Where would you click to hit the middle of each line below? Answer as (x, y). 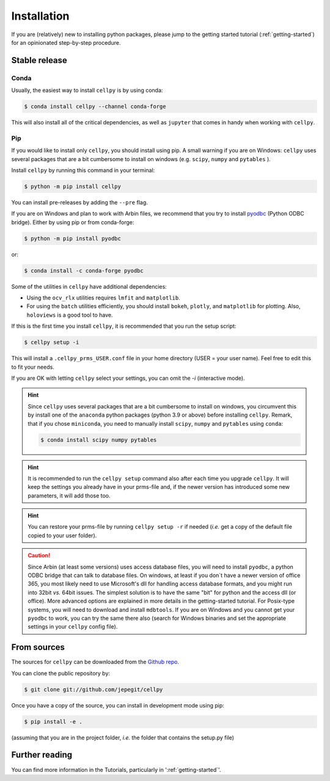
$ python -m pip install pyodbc (73, 238)
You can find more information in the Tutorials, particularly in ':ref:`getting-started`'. (116, 769)
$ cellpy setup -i (52, 342)
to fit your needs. (33, 367)
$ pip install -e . (53, 722)
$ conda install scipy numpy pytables (99, 440)
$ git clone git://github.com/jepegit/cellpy (94, 689)
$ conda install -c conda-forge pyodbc (84, 270)
